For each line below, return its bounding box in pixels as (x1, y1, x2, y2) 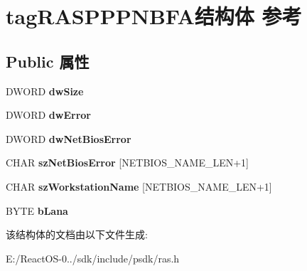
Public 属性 (6, 50, 90, 72)
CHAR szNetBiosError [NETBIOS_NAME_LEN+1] (6, 155, 249, 170)
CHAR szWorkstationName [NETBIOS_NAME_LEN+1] (6, 179, 272, 193)
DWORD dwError (6, 107, 91, 122)
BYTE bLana (6, 203, 68, 218)
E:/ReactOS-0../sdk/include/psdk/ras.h (6, 250, 180, 265)
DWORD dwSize (6, 83, 84, 98)
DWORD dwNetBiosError (6, 131, 131, 146)
